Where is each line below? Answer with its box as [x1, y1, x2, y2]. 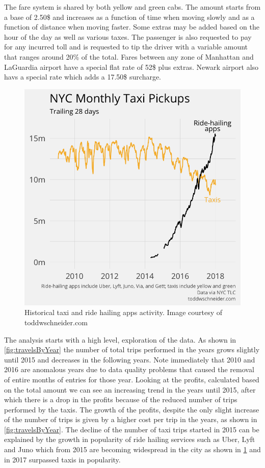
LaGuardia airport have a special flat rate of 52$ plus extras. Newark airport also [4, 61, 259, 72]
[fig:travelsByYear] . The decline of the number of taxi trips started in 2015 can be [4, 424, 259, 434]
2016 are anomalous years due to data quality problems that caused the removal [4, 364, 254, 375]
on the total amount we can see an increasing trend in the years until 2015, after [4, 384, 256, 395]
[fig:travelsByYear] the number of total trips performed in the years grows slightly [4, 344, 260, 355]
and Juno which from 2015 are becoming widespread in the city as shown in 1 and [4, 444, 261, 455]
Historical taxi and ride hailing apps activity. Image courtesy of [24, 307, 223, 318]
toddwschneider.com [24, 317, 88, 327]
